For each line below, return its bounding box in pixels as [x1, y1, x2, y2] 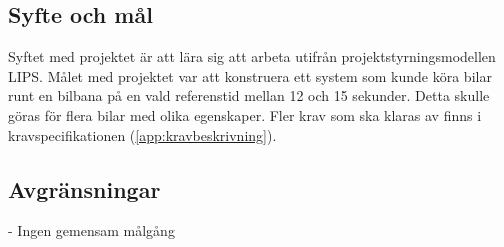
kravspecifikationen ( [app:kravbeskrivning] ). [8, 124, 277, 145]
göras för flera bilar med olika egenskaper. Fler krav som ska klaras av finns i [8, 104, 482, 125]
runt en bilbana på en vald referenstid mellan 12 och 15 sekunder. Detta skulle [8, 85, 490, 106]
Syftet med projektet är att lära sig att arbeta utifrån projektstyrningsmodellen [8, 46, 496, 67]
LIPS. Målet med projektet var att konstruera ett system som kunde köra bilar [8, 65, 492, 86]
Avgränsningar [8, 173, 161, 204]
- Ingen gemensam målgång [8, 220, 175, 241]
